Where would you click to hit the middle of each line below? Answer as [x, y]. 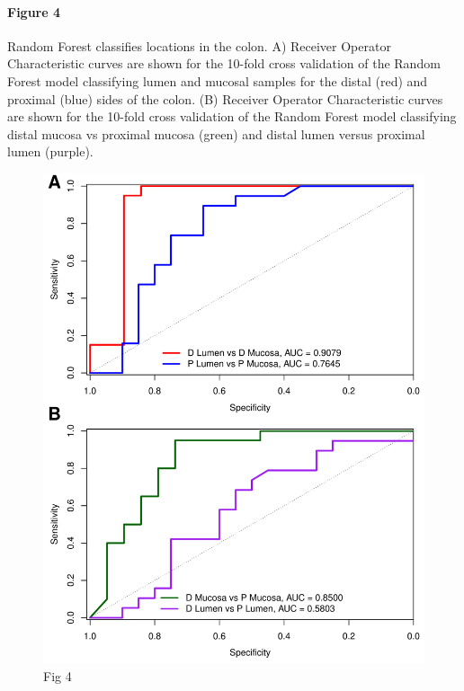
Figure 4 [34, 11]
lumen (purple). [50, 151]
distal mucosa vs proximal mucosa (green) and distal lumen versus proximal [216, 133]
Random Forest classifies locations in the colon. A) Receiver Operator [199, 45]
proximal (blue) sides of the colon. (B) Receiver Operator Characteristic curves [225, 98]
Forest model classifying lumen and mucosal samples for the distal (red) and [218, 80]
